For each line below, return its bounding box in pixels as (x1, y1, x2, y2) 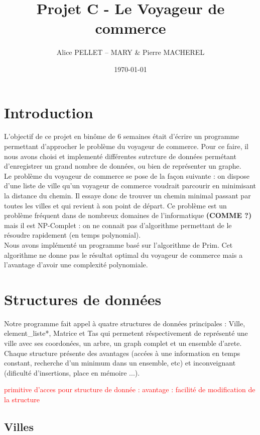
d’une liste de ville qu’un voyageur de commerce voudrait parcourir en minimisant (4, 180, 256, 191)
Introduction (4, 102, 93, 122)
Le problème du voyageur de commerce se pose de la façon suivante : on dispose (4, 170, 250, 181)
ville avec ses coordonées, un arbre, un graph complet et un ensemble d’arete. (4, 338, 242, 348)
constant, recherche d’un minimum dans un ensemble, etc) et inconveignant (4, 357, 236, 368)
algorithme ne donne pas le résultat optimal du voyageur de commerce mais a (4, 249, 243, 260)
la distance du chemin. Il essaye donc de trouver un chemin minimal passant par (4, 190, 251, 200)
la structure (4, 394, 40, 405)
